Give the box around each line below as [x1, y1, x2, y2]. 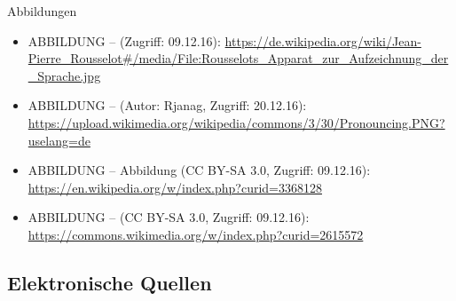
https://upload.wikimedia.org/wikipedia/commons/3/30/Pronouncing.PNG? [28, 113, 445, 131]
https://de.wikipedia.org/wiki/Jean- [224, 31, 421, 50]
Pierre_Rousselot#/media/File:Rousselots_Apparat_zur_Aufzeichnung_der [28, 49, 449, 67]
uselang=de [28, 131, 90, 149]
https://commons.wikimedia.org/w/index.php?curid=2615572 [28, 225, 364, 243]
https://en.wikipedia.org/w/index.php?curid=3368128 [28, 178, 322, 196]
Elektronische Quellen [7, 268, 212, 296]
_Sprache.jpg [28, 66, 101, 84]
